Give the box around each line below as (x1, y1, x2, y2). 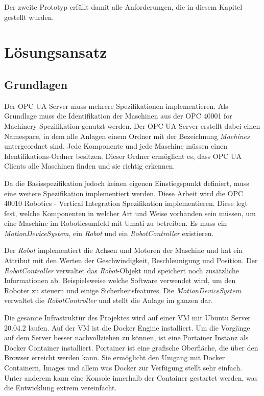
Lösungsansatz (4, 41, 107, 62)
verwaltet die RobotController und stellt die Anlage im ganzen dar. (4, 295, 213, 306)
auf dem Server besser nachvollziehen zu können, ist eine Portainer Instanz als (4, 332, 249, 343)
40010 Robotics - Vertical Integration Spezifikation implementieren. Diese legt (4, 198, 248, 208)
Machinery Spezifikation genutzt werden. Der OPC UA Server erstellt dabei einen (4, 120, 260, 131)
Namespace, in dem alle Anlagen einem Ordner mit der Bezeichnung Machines (4, 130, 250, 141)
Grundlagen (4, 76, 68, 92)
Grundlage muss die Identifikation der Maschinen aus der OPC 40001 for (4, 110, 232, 121)
